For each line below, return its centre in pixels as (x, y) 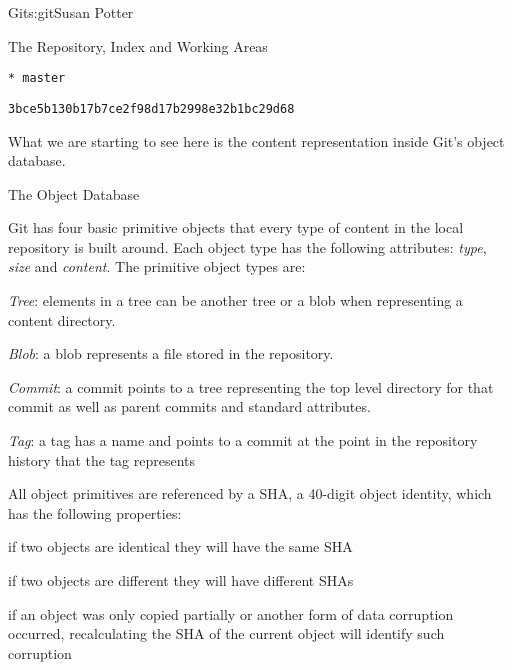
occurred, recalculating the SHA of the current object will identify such (226, 633)
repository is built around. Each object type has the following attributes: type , (247, 246)
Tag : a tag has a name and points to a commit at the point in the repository (243, 440)
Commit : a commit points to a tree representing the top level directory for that (251, 386)
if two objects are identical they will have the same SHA (180, 546)
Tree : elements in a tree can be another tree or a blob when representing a (235, 300)
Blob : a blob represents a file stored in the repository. (171, 353)
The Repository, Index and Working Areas (138, 45)
